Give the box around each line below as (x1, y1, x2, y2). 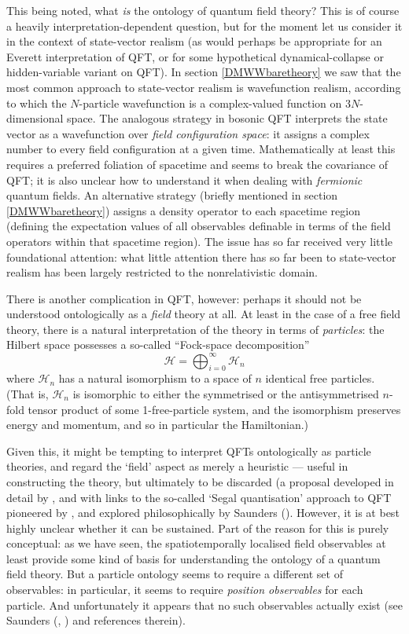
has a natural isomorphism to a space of (58, 370, 252, 387)
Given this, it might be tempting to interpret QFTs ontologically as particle (6, 442, 371, 459)
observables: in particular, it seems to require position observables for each (6, 581, 363, 598)
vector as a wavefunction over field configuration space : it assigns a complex (6, 125, 370, 141)
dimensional (6, 110, 64, 126)
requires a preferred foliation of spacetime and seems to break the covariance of (6, 156, 389, 172)
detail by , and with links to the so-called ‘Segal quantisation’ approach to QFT (6, 489, 392, 505)
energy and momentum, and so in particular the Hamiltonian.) (6, 416, 309, 433)
